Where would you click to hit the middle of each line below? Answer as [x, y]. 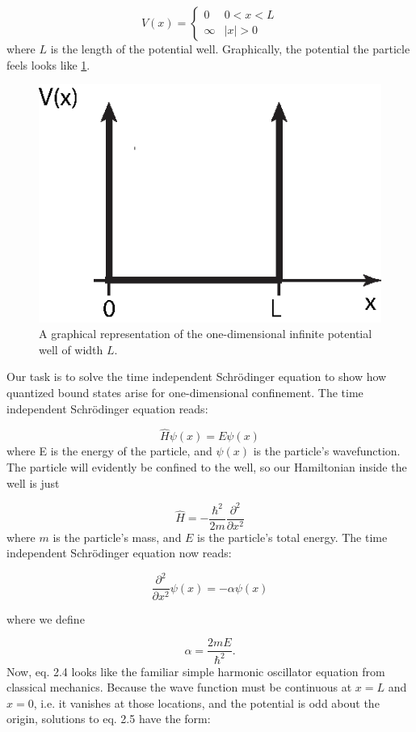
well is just [33, 482]
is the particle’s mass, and [117, 537]
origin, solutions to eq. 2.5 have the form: [109, 719]
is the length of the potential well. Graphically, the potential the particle [230, 49]
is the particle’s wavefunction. [327, 451]
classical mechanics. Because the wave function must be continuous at [179, 687]
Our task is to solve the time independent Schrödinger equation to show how [197, 377]
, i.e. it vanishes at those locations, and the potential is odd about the [206, 702]
